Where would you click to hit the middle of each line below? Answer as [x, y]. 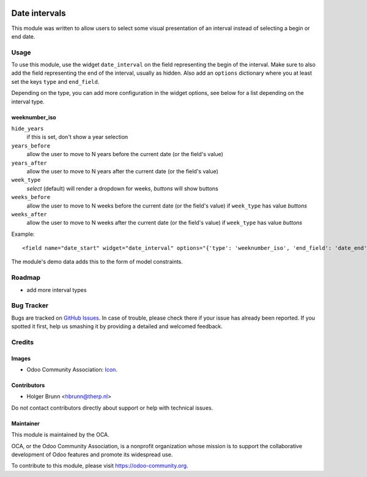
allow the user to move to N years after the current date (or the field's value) [122, 171]
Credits [22, 342]
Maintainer [25, 423]
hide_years [28, 129]
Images [21, 358]
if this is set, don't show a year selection [77, 137]
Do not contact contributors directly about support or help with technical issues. [112, 408]
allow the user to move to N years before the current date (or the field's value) [125, 154]
